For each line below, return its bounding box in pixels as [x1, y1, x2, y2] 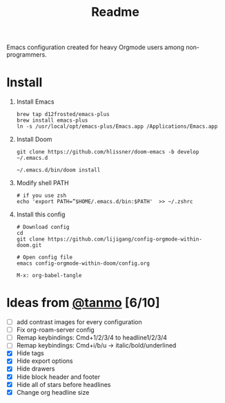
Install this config [16, 210, 66, 218]
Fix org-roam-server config [16, 326, 95, 334]
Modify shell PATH [16, 179, 70, 187]
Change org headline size [16, 388, 90, 396]
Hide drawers [16, 364, 55, 373]
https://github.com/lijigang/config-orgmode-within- [47, 236, 203, 243]
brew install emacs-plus [16, 117, 88, 124]
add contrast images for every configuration [16, 318, 142, 326]
